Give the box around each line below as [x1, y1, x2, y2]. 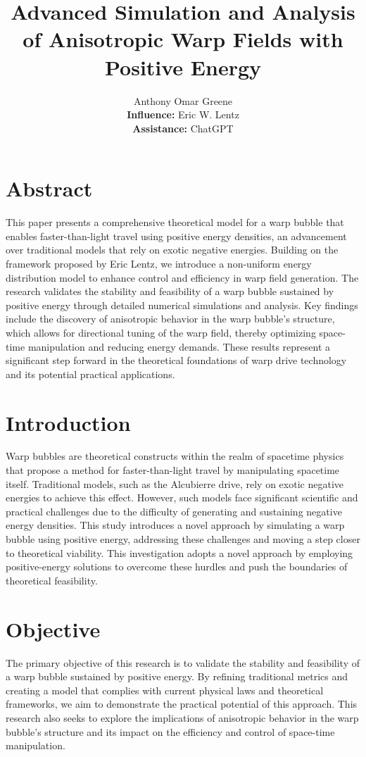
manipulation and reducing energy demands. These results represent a [27, 339, 331, 354]
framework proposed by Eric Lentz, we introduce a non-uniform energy [6, 256, 312, 270]
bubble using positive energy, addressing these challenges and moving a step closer [6, 532, 360, 546]
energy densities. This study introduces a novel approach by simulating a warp [6, 518, 345, 532]
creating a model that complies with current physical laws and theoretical [6, 682, 324, 697]
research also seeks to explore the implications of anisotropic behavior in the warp [6, 710, 359, 725]
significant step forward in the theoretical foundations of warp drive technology [6, 353, 347, 368]
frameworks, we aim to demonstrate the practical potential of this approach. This [6, 696, 358, 711]
